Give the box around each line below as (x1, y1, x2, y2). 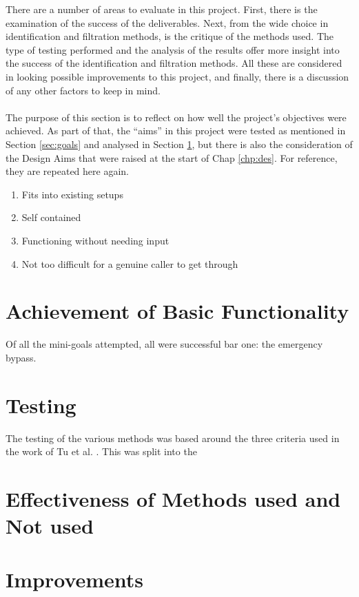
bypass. (6, 350, 37, 364)
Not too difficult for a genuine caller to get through (21, 256, 238, 271)
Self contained (21, 210, 81, 224)
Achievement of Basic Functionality (6, 297, 349, 325)
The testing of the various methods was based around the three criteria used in (6, 430, 340, 445)
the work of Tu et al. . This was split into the (6, 444, 197, 459)
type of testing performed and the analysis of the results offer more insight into (6, 42, 340, 56)
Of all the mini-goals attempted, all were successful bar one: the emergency (6, 337, 323, 351)
